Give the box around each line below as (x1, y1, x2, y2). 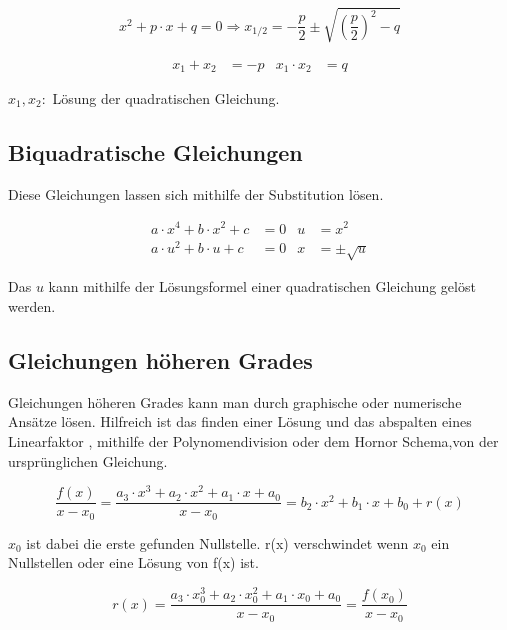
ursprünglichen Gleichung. (8, 450, 168, 471)
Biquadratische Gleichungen (8, 137, 303, 168)
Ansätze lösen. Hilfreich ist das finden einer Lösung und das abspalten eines (8, 411, 472, 432)
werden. (8, 296, 56, 316)
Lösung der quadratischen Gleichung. (52, 88, 280, 109)
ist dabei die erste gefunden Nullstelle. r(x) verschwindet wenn (26, 532, 409, 553)
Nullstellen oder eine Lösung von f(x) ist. (8, 552, 259, 573)
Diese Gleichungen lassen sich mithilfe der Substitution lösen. (8, 183, 384, 204)
